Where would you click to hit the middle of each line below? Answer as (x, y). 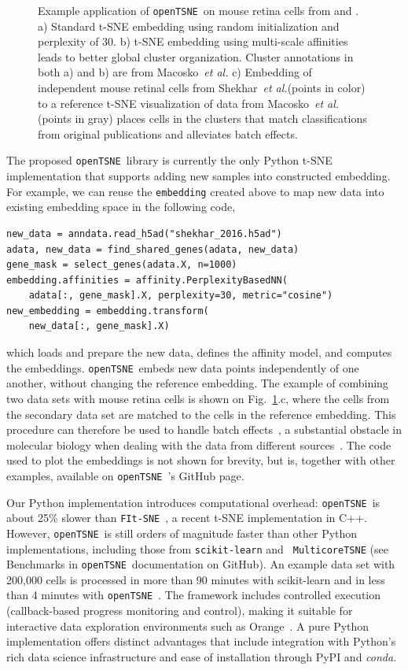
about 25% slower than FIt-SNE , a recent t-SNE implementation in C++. (187, 518)
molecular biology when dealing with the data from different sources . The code (199, 444)
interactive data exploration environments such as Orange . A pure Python (188, 626)
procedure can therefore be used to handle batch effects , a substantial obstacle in (204, 429)
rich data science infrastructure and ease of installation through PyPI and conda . (202, 656)
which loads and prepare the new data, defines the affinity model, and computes (199, 352)
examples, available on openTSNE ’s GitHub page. (125, 475)
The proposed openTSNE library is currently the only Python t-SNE (169, 160)
